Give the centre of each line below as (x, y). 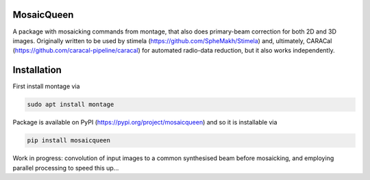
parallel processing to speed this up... (66, 168)
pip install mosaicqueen (69, 141)
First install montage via (46, 86)
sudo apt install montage (71, 105)
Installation (37, 70)
